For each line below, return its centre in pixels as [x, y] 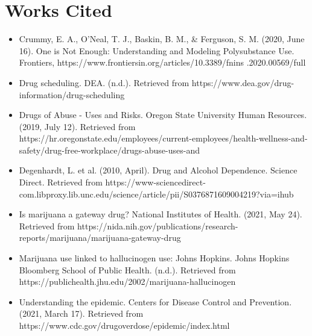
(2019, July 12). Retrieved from [77, 126]
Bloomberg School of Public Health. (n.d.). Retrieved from [127, 269]
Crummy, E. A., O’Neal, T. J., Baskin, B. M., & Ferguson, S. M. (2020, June [162, 39]
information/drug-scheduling [72, 94]
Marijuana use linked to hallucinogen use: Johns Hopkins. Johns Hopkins [154, 258]
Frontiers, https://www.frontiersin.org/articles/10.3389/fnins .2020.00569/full [162, 62]
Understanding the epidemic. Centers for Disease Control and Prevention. [155, 301]
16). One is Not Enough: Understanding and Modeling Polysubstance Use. [157, 50]
